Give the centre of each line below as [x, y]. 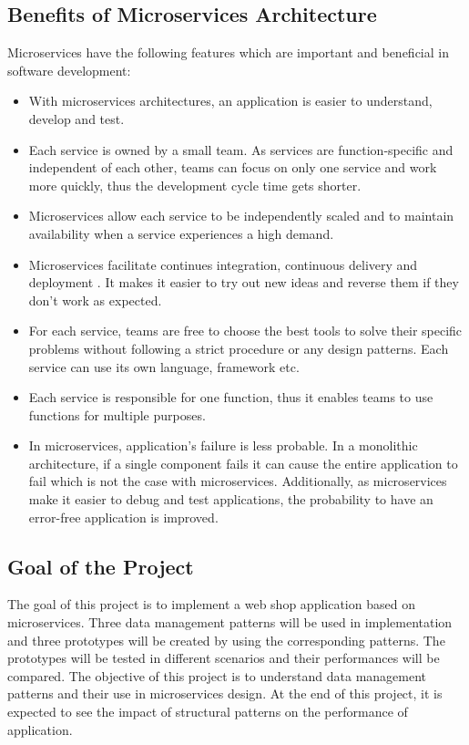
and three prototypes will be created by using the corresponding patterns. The [226, 640]
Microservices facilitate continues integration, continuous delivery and [223, 264]
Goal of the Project [101, 566]
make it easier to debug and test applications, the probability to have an [231, 499]
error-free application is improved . [123, 517]
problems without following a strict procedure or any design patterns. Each [239, 348]
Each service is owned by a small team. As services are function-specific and [241, 149]
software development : [69, 70]
